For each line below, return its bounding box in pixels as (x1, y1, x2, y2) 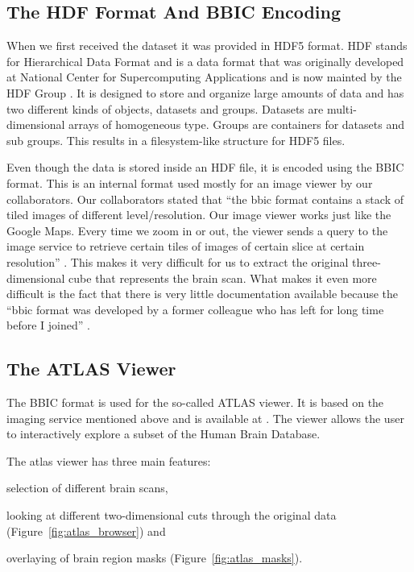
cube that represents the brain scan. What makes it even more (68, 269, 377, 286)
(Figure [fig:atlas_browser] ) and (6, 522, 166, 539)
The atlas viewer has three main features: (6, 452, 211, 469)
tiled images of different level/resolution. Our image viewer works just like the (6, 206, 391, 223)
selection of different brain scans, (6, 479, 168, 496)
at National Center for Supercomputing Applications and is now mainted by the (6, 68, 402, 85)
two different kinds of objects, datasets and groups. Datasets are (6, 100, 324, 117)
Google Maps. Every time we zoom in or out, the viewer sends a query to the (6, 222, 388, 238)
